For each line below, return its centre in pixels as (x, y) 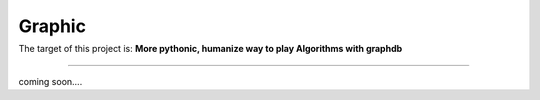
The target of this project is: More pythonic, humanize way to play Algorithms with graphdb (210, 49)
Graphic (52, 26)
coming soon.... (50, 81)
